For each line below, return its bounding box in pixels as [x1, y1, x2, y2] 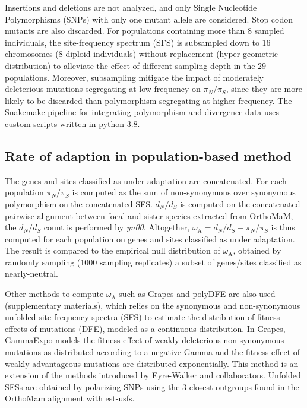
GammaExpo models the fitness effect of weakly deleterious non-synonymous [5, 334, 284, 346]
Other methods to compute [5, 287, 104, 300]
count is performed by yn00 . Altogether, [43, 221, 190, 233]
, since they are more [226, 83, 302, 95]
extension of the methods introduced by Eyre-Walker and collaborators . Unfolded [5, 369, 301, 381]
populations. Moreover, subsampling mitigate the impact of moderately [5, 71, 264, 83]
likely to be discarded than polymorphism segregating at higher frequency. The [5, 94, 292, 106]
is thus [271, 221, 295, 233]
